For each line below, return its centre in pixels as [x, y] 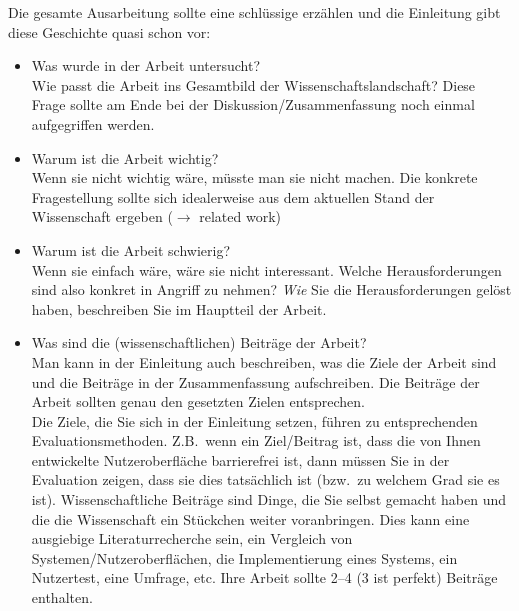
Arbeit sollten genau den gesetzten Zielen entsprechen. [198, 401]
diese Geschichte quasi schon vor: [109, 31]
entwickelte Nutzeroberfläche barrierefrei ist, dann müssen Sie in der [240, 459]
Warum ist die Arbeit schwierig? [131, 249]
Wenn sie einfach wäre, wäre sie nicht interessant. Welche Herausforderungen [266, 269]
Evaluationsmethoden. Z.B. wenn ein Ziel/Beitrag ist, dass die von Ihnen [256, 440]
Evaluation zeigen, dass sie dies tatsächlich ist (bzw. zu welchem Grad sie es [265, 479]
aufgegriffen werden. [93, 123]
